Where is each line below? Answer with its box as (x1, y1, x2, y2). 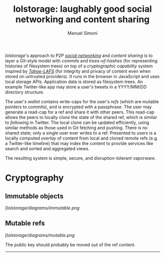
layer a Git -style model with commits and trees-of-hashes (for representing (5, 57, 158, 63)
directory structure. (5, 89, 44, 95)
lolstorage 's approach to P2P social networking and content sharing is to (5, 53, 153, 58)
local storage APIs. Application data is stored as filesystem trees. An (5, 79, 143, 85)
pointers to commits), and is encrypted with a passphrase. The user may (5, 104, 152, 110)
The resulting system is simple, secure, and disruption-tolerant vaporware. (5, 155, 156, 161)
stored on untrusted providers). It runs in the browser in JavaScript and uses (5, 73, 160, 79)
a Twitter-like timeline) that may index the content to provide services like (5, 140, 154, 146)
